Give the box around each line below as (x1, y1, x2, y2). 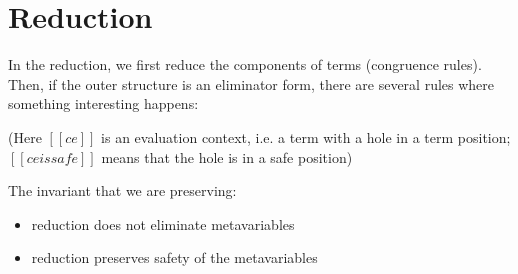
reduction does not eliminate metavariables (31, 213, 295, 234)
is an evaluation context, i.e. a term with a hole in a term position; (101, 126, 511, 147)
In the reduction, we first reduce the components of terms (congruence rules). (8, 54, 482, 75)
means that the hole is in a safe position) (101, 146, 353, 167)
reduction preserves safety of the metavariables (31, 247, 318, 268)
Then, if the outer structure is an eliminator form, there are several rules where (8, 73, 495, 94)
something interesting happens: (8, 93, 199, 114)
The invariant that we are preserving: (8, 180, 237, 201)
